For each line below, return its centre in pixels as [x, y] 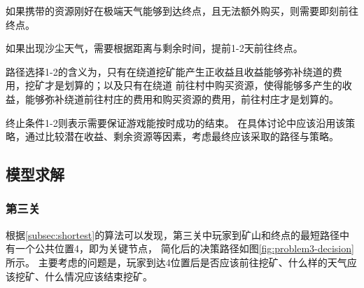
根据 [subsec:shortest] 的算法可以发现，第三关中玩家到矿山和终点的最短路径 [173, 234]
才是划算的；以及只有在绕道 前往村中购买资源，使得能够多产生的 [193, 85]
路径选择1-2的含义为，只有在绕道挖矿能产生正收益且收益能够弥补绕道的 [169, 71]
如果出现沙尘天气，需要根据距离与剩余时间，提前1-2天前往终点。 [154, 48]
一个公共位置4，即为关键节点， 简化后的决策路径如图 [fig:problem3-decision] [184, 248]
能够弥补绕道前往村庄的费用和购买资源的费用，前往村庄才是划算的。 [182, 98]
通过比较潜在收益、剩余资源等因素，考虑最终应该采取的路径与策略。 [182, 136]
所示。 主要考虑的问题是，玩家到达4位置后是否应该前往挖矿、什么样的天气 [176, 262]
